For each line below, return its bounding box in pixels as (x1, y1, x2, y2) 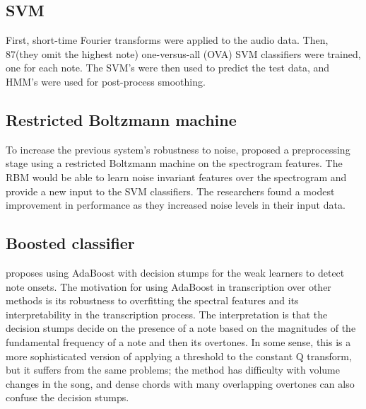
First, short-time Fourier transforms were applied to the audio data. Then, (6, 33, 329, 47)
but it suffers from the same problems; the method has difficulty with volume (6, 362, 340, 377)
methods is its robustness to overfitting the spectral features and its (6, 293, 299, 308)
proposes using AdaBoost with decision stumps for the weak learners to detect (6, 265, 345, 280)
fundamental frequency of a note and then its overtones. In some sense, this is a (6, 334, 351, 349)
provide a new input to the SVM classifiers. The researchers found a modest (6, 183, 335, 198)
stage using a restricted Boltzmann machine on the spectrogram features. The (6, 156, 343, 171)
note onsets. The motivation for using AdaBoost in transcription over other (6, 279, 331, 294)
